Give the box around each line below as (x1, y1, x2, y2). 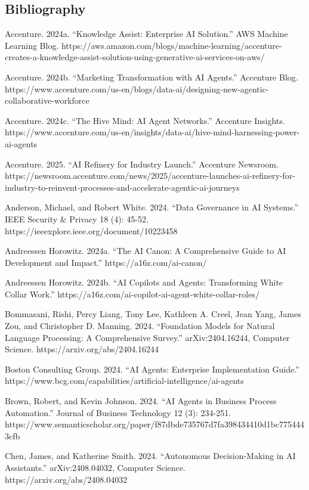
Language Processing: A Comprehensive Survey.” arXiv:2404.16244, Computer (5, 331, 290, 343)
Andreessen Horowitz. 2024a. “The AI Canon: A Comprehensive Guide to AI (5, 244, 286, 257)
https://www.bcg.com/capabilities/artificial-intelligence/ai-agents (5, 374, 244, 387)
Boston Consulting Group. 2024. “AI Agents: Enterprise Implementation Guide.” (5, 362, 299, 375)
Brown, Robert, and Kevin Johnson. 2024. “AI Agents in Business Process (5, 395, 277, 407)
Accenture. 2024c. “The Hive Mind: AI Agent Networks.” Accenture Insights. (5, 114, 285, 126)
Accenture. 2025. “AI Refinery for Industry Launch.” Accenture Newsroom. (5, 157, 279, 170)
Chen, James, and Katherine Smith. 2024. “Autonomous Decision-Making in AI (5, 449, 296, 462)
